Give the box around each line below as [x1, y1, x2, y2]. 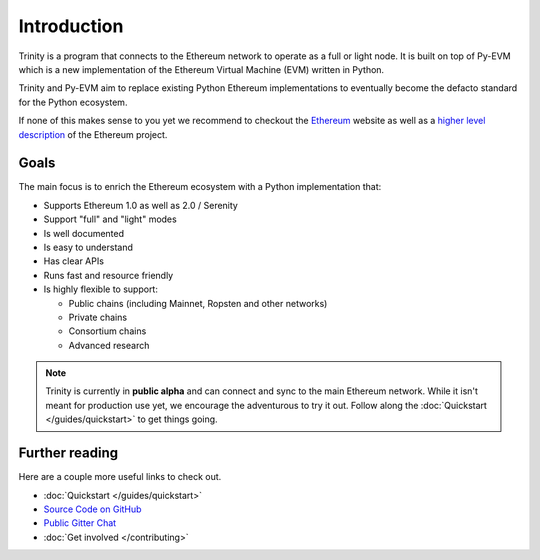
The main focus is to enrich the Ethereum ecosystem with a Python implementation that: [18, 181, 382, 193]
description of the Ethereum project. [18, 128, 168, 140]
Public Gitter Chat [43, 517, 117, 529]
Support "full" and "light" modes [43, 213, 177, 225]
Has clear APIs [43, 255, 105, 267]
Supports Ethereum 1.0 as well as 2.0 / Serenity [43, 199, 239, 211]
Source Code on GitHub [43, 503, 142, 515]
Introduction [18, 15, 124, 37]
